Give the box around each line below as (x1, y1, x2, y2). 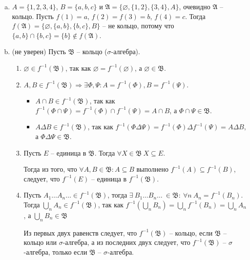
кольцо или (23, 237, 57, 247)
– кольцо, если (169, 227, 213, 238)
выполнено (136, 164, 168, 174)
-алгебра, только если (23, 246, 87, 257)
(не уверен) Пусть (12, 46, 66, 57)
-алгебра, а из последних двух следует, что (62, 237, 190, 247)
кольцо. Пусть (12, 11, 54, 21)
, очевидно (179, 1, 210, 11)
